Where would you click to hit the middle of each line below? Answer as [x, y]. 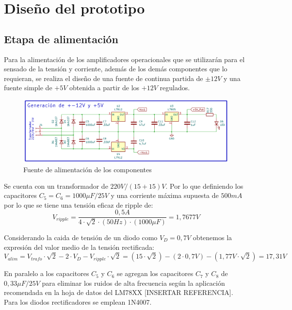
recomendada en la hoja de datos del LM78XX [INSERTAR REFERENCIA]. [119, 292]
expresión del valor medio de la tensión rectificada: [79, 247]
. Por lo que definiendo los [204, 186]
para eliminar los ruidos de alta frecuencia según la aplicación [133, 283]
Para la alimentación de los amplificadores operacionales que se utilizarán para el [124, 59]
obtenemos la [212, 237]
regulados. [175, 88]
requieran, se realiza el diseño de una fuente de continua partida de [104, 78]
